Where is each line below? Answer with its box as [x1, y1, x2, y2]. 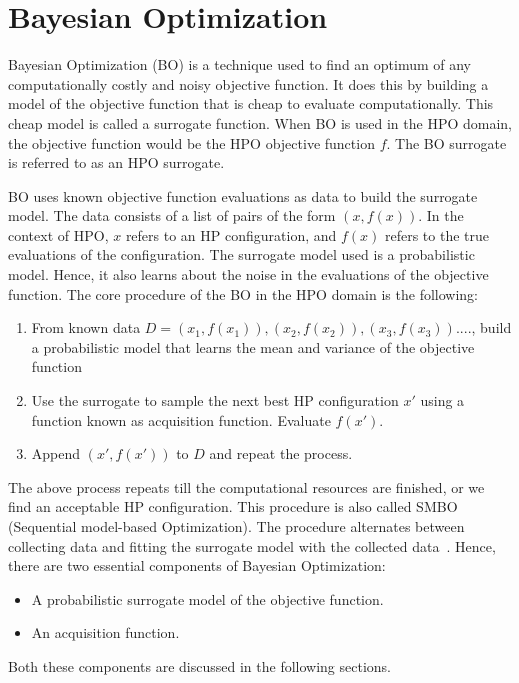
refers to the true [384, 224, 490, 245]
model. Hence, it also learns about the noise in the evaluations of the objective [8, 264, 489, 285]
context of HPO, [8, 224, 109, 245]
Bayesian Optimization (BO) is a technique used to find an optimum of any [8, 54, 472, 75]
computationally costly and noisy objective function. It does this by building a [8, 73, 489, 94]
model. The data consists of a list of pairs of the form [8, 205, 336, 226]
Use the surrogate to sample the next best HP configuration [31, 390, 399, 411]
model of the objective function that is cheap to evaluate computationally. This [8, 93, 494, 114]
